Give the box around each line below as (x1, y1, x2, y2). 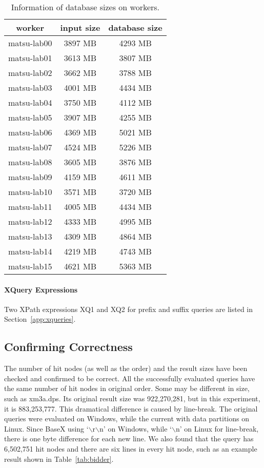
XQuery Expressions (4, 284, 78, 295)
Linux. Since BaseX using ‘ (4, 423, 89, 434)
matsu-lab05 (8, 111, 52, 123)
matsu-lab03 (8, 82, 52, 93)
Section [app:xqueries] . (4, 314, 76, 324)
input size (60, 22, 100, 33)
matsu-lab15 (8, 260, 52, 272)
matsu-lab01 (8, 52, 52, 64)
